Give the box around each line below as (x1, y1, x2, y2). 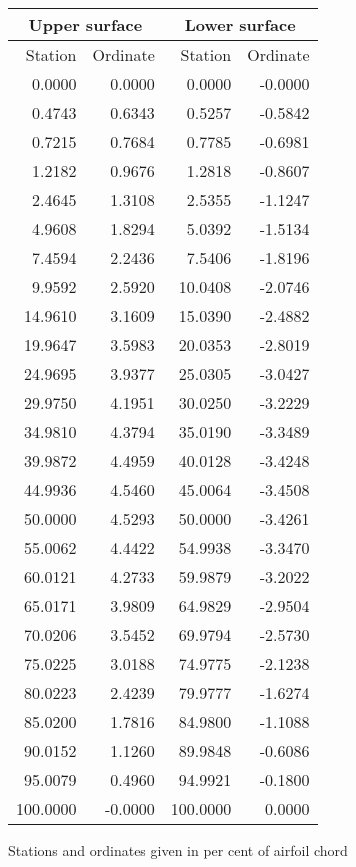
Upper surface (28, 13, 143, 36)
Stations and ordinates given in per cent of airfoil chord (8, 840, 348, 860)
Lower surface (184, 13, 296, 36)
